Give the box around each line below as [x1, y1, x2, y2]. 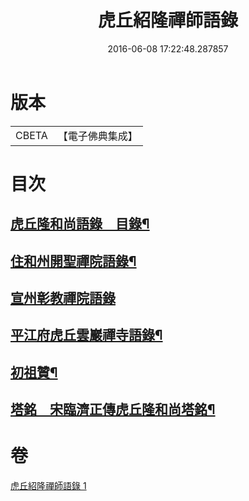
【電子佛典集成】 [57, 129, 138, 143]
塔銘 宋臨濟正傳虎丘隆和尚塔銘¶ [10, 401, 216, 418]
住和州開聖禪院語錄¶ [10, 252, 137, 270]
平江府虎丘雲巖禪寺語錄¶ [10, 327, 163, 344]
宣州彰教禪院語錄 [10, 290, 116, 307]
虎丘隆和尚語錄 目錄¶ [10, 216, 150, 233]
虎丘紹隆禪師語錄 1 [10, 480, 87, 492]
